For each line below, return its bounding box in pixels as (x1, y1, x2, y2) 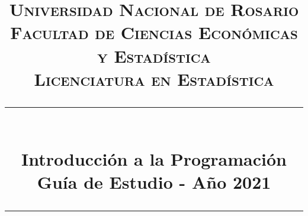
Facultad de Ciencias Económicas (10, 20, 298, 44)
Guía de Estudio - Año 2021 (37, 170, 271, 194)
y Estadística (97, 43, 211, 67)
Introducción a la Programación (21, 147, 287, 171)
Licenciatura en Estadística (34, 66, 274, 91)
